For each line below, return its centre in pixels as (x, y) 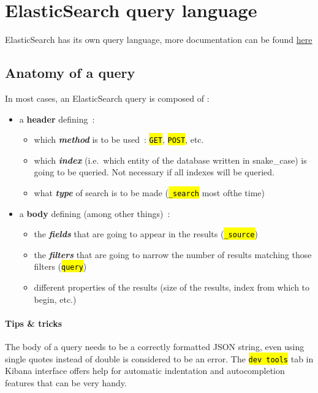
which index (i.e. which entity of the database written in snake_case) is (170, 160)
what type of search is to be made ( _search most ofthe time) (149, 192)
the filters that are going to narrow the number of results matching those (173, 254)
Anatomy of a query (70, 73)
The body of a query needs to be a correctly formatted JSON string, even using (155, 347)
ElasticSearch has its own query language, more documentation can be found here (159, 40)
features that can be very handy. (66, 382)
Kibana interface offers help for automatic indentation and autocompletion (145, 371)
